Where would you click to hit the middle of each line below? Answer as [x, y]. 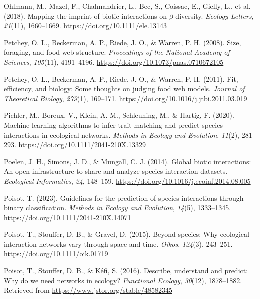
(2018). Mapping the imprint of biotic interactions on [86, 16]
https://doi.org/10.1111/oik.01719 [56, 254]
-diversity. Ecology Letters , [213, 16]
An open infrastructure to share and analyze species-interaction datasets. [116, 171]
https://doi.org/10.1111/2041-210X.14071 [68, 217]
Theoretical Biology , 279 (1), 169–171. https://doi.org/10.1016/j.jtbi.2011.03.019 [126, 98]
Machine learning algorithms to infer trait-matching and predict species [113, 125]
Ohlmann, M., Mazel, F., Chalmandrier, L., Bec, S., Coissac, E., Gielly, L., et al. [127, 6]
